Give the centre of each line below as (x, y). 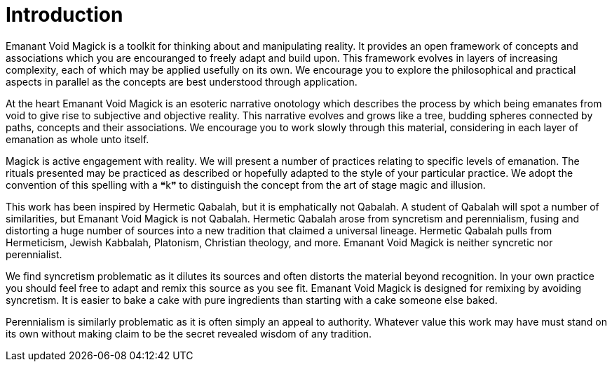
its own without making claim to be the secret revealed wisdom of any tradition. (189, 333)
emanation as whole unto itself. (77, 139)
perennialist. (34, 254)
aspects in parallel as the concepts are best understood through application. (182, 81)
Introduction (64, 15)
